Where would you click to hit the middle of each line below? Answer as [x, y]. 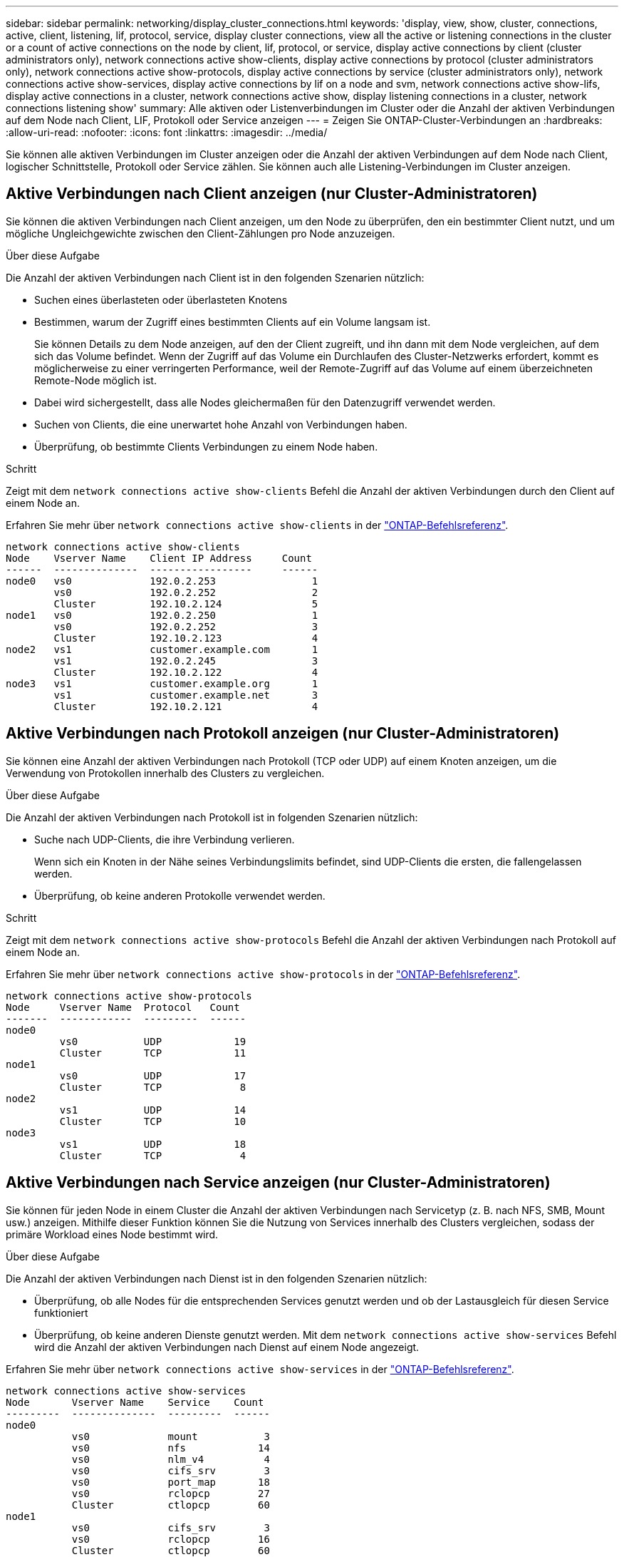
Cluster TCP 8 [153, 1087]
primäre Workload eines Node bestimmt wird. [112, 1234]
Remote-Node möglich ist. [95, 380]
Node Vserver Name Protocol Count [123, 1007]
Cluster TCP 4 [153, 1155]
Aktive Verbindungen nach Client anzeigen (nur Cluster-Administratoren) [272, 194]
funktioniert [61, 1312]
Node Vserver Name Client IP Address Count [159, 558]
